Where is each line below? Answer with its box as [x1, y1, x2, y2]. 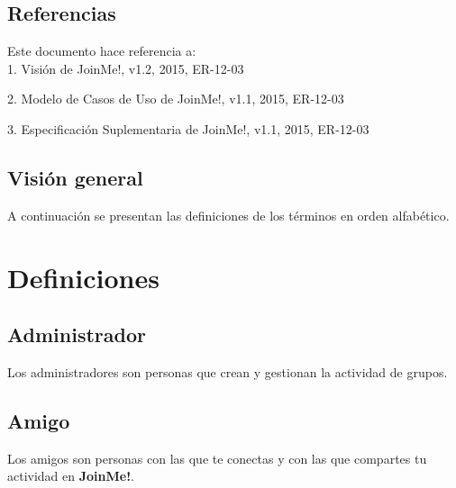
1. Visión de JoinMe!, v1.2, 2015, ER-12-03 [7, 59, 244, 77]
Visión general [7, 163, 143, 191]
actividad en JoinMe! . [7, 466, 134, 485]
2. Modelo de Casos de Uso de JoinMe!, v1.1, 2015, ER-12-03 [7, 89, 344, 108]
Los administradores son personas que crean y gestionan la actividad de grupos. [7, 362, 448, 381]
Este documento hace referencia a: [7, 41, 196, 60]
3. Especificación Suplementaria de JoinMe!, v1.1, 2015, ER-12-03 [7, 119, 369, 138]
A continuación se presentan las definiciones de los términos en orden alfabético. [7, 205, 450, 224]
